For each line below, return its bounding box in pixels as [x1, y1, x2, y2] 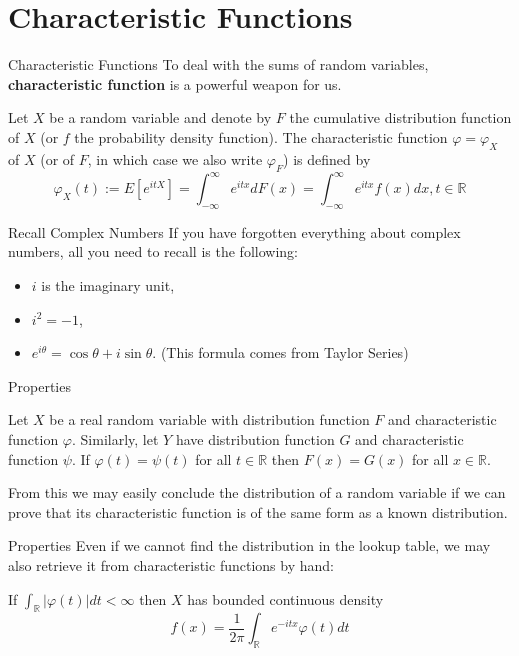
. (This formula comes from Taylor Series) [152, 342, 409, 363]
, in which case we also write [87, 148, 263, 169]
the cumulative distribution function [289, 107, 512, 128]
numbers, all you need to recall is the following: [8, 241, 298, 262]
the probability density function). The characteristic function [74, 126, 448, 147]
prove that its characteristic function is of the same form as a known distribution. [8, 501, 508, 522]
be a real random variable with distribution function [49, 409, 370, 430]
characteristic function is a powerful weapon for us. [8, 73, 342, 94]
